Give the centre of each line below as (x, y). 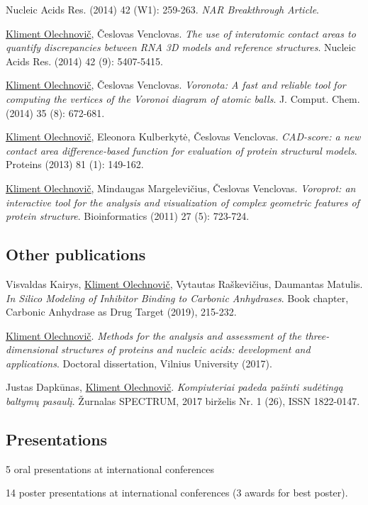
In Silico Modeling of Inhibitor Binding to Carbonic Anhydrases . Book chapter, (177, 298)
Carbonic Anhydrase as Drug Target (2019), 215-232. (121, 312)
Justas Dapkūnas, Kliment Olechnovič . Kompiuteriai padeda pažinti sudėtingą (174, 387)
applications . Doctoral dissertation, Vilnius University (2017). (139, 363)
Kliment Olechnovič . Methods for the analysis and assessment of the (154, 335)
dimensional (32, 349)
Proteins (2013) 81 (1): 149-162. (75, 164)
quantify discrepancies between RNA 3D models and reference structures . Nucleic (181, 47)
